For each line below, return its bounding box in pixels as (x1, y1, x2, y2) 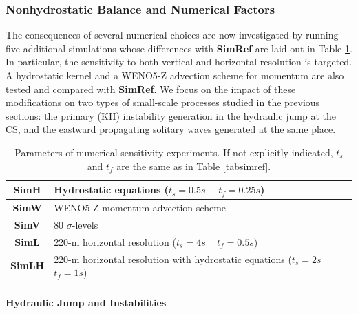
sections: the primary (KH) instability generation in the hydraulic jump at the (6, 108, 336, 123)
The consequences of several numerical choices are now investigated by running (6, 28, 339, 42)
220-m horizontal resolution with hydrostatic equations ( (54, 251, 292, 266)
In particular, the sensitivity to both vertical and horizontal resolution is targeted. (6, 54, 352, 69)
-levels (72, 217, 98, 231)
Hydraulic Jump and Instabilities (6, 295, 167, 309)
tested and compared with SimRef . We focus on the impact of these (6, 81, 296, 96)
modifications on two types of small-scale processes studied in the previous (6, 95, 320, 109)
